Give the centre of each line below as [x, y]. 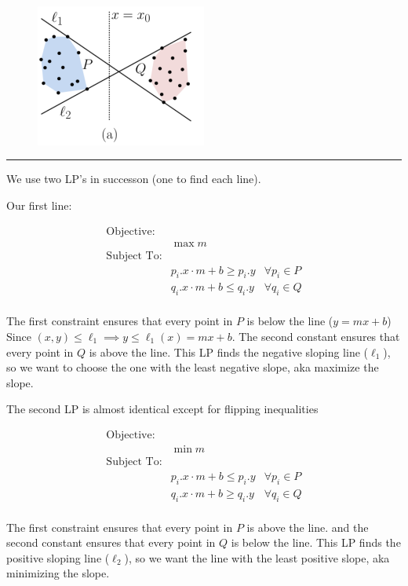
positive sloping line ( [58, 557]
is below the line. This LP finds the [316, 542]
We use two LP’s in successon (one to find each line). [134, 179]
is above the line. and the [308, 527]
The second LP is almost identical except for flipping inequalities [162, 409]
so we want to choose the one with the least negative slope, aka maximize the [193, 367]
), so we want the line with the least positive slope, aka [257, 557]
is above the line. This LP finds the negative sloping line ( [228, 352]
